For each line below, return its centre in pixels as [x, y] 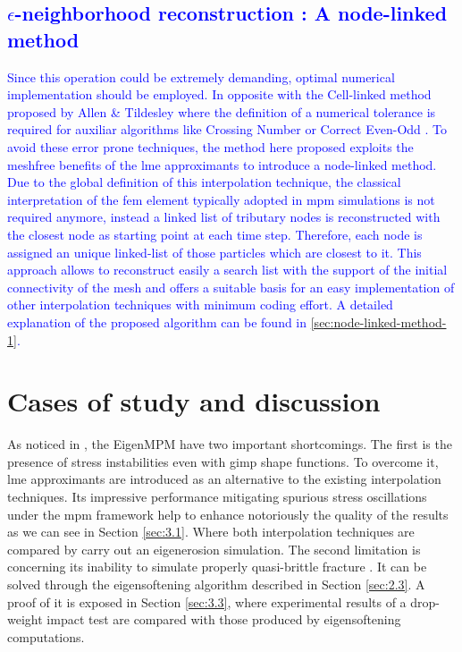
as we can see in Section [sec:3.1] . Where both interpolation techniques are [211, 532]
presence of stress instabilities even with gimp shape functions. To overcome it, [223, 461]
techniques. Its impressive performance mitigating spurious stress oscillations [217, 496]
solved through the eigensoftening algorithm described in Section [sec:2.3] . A [216, 584]
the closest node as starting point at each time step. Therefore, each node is [215, 234]
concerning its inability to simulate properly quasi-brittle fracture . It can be [217, 567]
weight [25, 619]
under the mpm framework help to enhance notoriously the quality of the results [228, 514]
